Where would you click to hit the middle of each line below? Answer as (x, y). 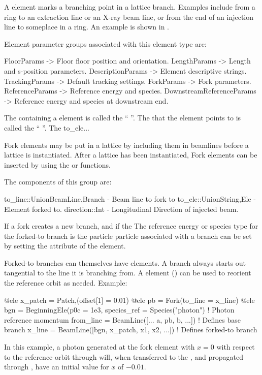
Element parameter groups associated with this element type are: (105, 43)
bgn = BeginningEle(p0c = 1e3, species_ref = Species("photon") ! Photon (119, 310)
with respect (236, 347)
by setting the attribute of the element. (65, 246)
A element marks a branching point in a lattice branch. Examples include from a (130, 7)
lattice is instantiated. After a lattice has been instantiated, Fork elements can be (131, 155)
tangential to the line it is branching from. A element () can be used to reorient (128, 273)
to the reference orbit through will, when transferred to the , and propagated (124, 356)
